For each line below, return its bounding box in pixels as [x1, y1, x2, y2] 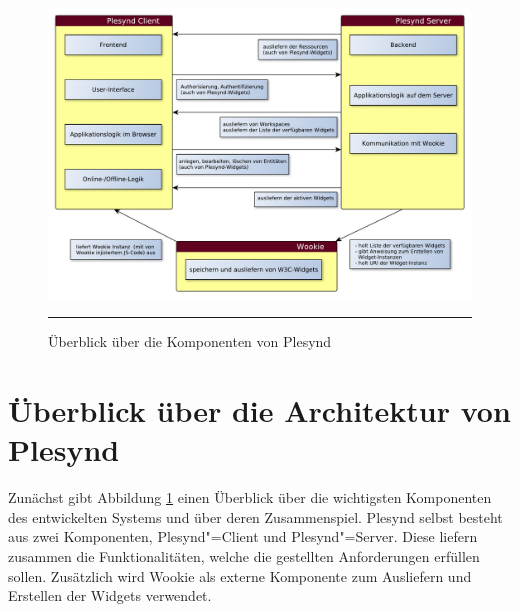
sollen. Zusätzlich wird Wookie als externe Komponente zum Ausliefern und [8, 565, 472, 586]
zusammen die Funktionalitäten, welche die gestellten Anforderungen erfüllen [8, 545, 480, 566]
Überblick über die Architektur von [8, 390, 511, 431]
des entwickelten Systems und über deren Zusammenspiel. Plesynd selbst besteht [8, 506, 503, 527]
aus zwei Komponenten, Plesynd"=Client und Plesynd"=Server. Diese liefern [8, 526, 478, 547]
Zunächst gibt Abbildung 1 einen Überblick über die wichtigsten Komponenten [8, 487, 492, 508]
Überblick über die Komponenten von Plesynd [48, 331, 332, 352]
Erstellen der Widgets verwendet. [8, 585, 212, 606]
